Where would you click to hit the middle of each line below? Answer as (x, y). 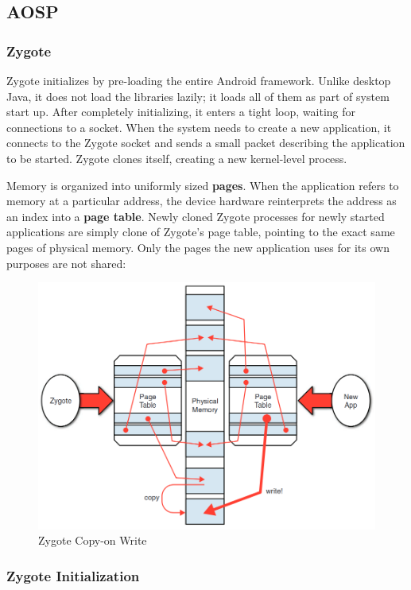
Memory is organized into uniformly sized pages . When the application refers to (203, 185)
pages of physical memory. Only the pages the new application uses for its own (198, 247)
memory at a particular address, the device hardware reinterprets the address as (202, 201)
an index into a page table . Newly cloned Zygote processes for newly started (196, 216)
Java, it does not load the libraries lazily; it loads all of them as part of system (198, 96)
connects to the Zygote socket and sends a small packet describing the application (206, 143)
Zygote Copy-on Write (93, 540)
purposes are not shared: (66, 263)
